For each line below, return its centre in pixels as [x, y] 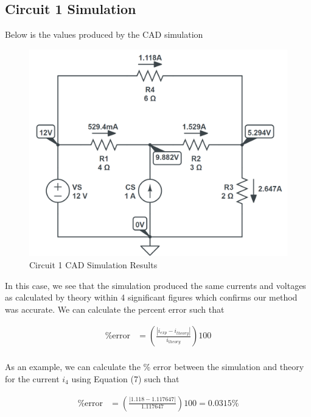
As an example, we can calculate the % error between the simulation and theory [155, 367]
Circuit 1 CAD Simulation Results [93, 264]
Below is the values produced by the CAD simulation [104, 34]
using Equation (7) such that [125, 378]
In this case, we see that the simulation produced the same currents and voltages [155, 285]
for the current [32, 378]
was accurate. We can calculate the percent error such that [115, 309]
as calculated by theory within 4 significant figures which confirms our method [151, 297]
